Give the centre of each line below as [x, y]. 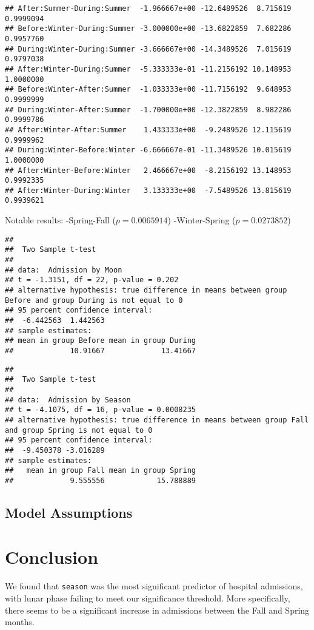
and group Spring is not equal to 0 [79, 430]
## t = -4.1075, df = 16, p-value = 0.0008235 [100, 410]
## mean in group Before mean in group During [100, 341]
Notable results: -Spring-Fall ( [60, 220]
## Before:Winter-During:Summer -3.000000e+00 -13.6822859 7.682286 [148, 29]
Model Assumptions [69, 512]
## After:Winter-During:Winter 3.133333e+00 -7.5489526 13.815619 [148, 190]
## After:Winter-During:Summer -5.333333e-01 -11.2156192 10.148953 [148, 69]
